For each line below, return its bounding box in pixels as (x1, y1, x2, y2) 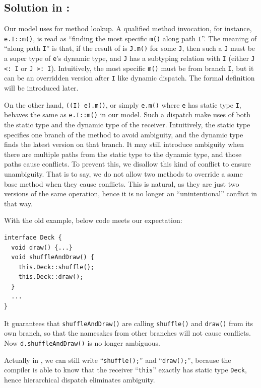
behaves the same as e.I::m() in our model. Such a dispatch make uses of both (4, 109, 251, 120)
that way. (4, 198, 33, 208)
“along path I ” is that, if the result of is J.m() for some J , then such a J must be (4, 43, 255, 53)
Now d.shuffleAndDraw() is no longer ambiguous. (4, 337, 160, 348)
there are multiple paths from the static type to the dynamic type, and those (4, 148, 242, 159)
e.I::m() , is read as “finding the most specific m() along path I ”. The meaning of (4, 33, 257, 43)
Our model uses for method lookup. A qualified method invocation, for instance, (4, 23, 252, 34)
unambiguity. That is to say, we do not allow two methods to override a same (4, 168, 243, 179)
